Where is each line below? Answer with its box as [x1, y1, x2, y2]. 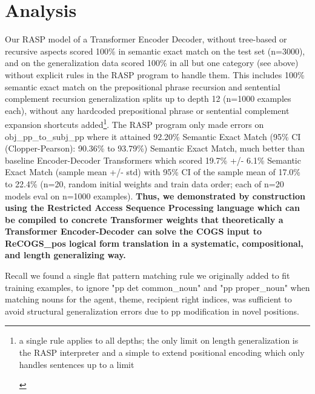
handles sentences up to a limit [19, 358, 134, 370]
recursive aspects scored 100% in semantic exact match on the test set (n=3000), [5, 44, 305, 57]
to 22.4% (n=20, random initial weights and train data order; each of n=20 [5, 177, 284, 190]
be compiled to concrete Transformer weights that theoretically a [5, 213, 283, 225]
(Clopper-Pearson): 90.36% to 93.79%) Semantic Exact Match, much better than [5, 142, 305, 155]
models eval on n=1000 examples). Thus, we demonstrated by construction [5, 189, 306, 202]
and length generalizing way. [5, 249, 126, 261]
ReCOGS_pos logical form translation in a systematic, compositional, [5, 236, 303, 249]
